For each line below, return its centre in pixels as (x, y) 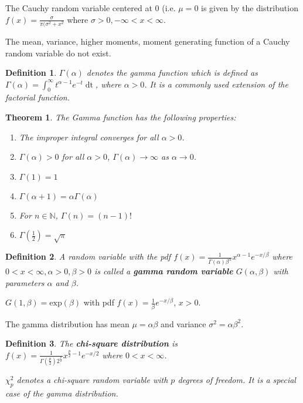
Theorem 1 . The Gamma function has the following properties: (121, 117)
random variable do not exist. (58, 53)
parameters (25, 282)
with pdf (99, 302)
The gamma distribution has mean (67, 323)
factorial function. (38, 97)
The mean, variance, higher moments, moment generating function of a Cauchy (148, 41)
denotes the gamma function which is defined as (172, 73)
